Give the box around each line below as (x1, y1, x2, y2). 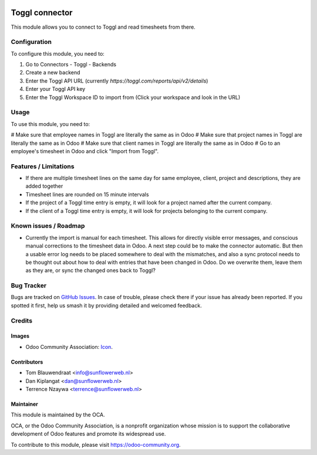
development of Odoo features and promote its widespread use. (11, 430, 166, 437)
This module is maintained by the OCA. (11, 411, 105, 419)
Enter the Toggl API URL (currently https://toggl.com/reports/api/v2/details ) (25, 77, 208, 84)
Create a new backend (25, 69, 80, 76)
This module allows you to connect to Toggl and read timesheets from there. (11, 23, 196, 30)
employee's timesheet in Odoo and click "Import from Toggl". (11, 147, 158, 155)
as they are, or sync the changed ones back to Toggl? (25, 267, 156, 274)
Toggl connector (11, 8, 73, 18)
